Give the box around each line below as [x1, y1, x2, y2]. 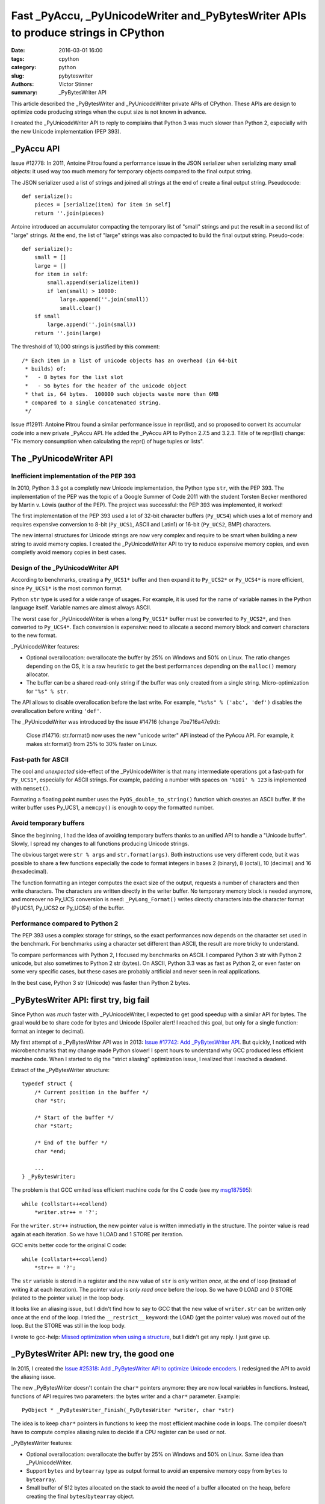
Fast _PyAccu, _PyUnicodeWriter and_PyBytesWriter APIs [11, 9, 307, 22]
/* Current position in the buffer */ [34, 1089, 149, 1096]
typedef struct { [22, 1080, 73, 1087]
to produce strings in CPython [11, 26, 165, 39]
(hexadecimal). [11, 868, 48, 875]
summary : [11, 89, 38, 96]
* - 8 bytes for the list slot [25, 374, 123, 381]
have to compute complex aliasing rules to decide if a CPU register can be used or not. [11, 1428, 226, 1435]
